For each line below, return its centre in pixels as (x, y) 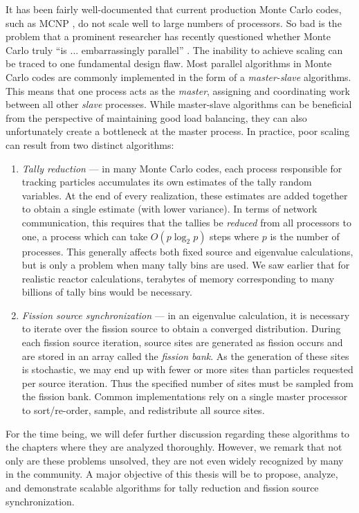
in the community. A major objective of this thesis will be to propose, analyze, (172, 474)
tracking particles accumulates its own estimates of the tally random (167, 182)
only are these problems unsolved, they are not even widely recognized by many (175, 460)
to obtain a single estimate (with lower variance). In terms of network (169, 209)
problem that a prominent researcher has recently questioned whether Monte (168, 36)
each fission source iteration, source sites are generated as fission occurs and (182, 342)
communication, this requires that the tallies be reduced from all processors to (186, 222)
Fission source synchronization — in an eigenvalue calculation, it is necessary (186, 315)
